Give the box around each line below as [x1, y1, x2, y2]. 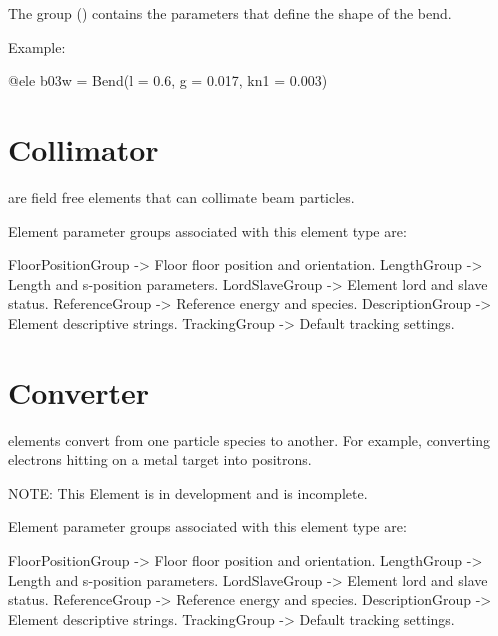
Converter [8, 371, 150, 412]
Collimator [8, 128, 159, 169]
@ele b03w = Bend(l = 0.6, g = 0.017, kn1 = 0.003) [8, 70, 328, 91]
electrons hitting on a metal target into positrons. [8, 449, 312, 470]
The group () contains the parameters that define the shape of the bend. [8, 3, 452, 23]
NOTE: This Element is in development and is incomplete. [8, 482, 368, 503]
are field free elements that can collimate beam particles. [8, 186, 355, 207]
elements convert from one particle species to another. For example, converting [8, 429, 491, 450]
